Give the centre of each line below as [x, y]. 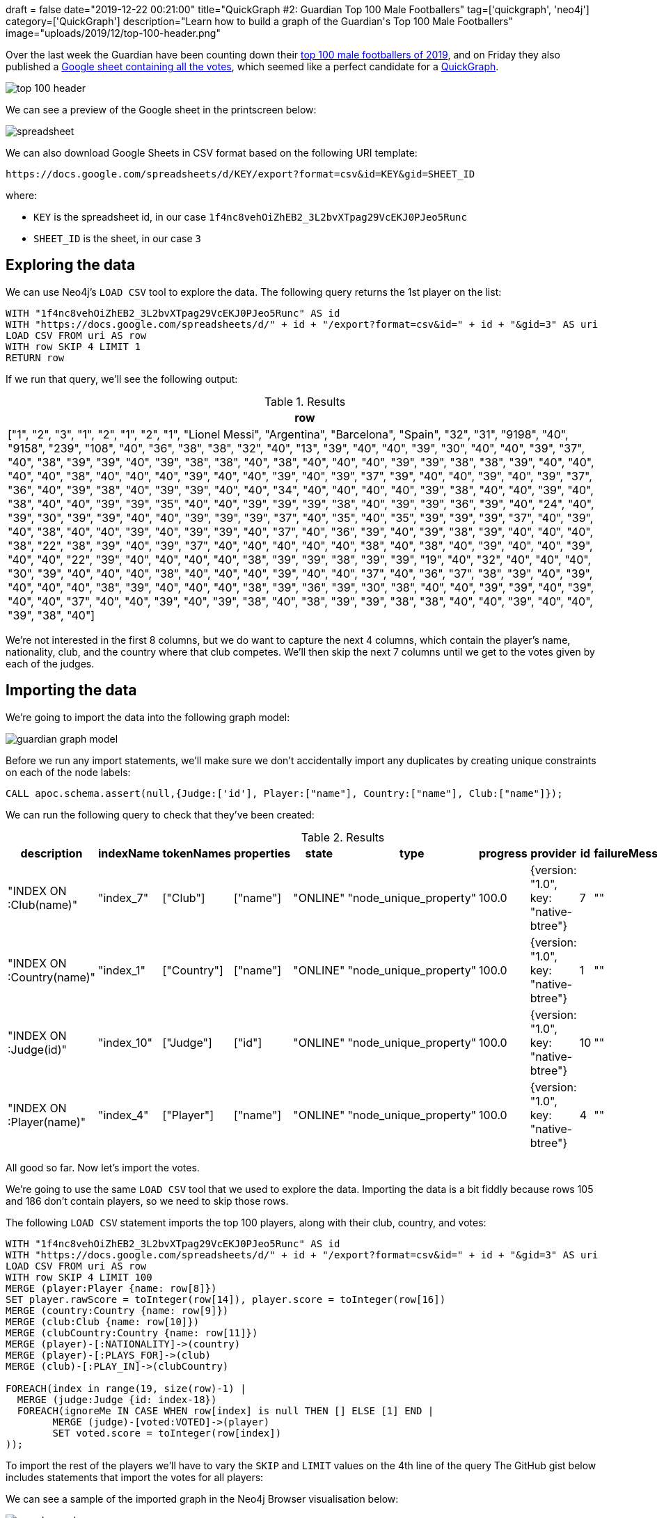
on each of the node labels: [68, 772]
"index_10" [125, 1042]
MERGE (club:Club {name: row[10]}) [103, 1321]
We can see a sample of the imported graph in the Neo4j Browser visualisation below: [202, 1499]
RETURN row [35, 357]
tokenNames [197, 853]
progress [503, 853]
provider [554, 853]
